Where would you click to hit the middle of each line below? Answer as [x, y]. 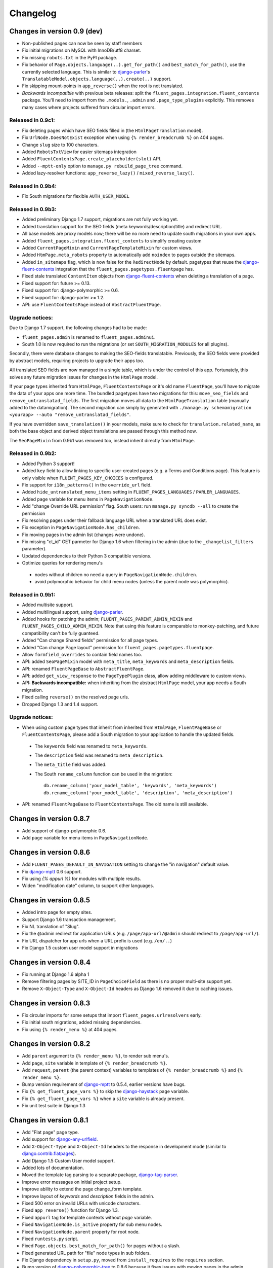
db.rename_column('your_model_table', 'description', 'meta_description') [138, 793]
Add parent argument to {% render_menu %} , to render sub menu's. [96, 1056]
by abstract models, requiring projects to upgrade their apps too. [77, 361]
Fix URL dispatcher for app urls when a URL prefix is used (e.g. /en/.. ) [97, 940]
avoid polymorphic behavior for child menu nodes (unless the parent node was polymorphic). [132, 582]
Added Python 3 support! [48, 464]
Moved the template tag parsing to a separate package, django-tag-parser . [100, 1175]
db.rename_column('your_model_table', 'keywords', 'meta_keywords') [130, 786]
